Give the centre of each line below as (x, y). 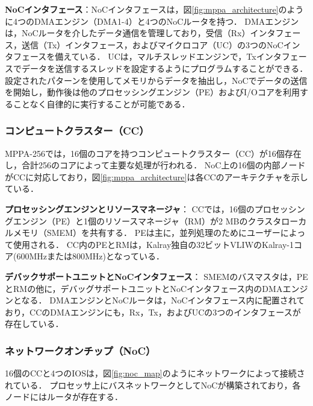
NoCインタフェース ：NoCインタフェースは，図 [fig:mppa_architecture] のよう (154, 9)
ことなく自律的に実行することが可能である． (101, 103)
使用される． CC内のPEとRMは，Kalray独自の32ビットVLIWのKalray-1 (153, 244)
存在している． (34, 324)
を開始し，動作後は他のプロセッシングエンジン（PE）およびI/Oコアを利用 (153, 92)
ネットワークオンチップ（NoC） (80, 350)
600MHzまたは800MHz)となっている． (90, 256)
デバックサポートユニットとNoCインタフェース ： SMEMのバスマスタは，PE (156, 276)
